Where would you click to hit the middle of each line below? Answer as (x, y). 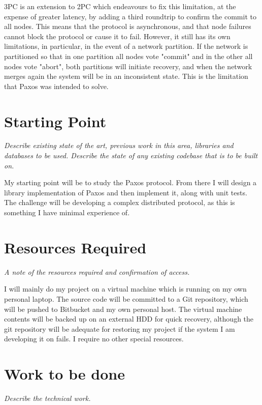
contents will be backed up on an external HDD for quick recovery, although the (129, 319)
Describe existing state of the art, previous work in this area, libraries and (119, 145)
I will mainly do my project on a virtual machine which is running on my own (125, 289)
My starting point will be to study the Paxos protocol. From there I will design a (130, 182)
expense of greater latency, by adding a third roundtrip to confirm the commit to (130, 16)
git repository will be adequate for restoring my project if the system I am (120, 328)
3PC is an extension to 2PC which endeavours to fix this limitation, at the (120, 6)
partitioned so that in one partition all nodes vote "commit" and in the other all (128, 56)
